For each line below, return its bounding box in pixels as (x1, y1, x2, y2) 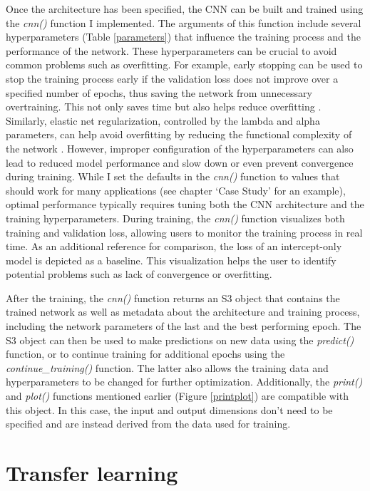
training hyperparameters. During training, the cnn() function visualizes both (6, 210, 345, 225)
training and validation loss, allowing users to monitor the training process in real (6, 224, 363, 239)
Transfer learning (6, 458, 178, 487)
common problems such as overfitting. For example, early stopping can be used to (6, 57, 363, 72)
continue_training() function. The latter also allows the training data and (6, 360, 329, 375)
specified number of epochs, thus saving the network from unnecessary (6, 85, 312, 100)
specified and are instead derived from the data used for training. (6, 416, 291, 431)
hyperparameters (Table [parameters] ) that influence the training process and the (6, 29, 361, 44)
